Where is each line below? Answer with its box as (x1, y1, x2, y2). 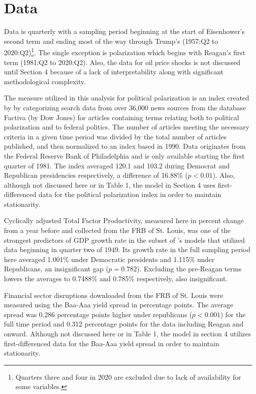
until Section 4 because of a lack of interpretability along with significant (4, 66, 224, 77)
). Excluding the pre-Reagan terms (136, 263, 242, 274)
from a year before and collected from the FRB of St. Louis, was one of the (4, 225, 231, 235)
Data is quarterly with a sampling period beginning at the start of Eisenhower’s (4, 26, 245, 36)
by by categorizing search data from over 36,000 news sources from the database (4, 102, 246, 112)
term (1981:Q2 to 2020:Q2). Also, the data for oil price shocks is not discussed (4, 57, 241, 67)
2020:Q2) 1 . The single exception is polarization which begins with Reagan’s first (4, 46, 246, 57)
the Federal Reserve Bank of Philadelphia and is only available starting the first (4, 150, 245, 161)
